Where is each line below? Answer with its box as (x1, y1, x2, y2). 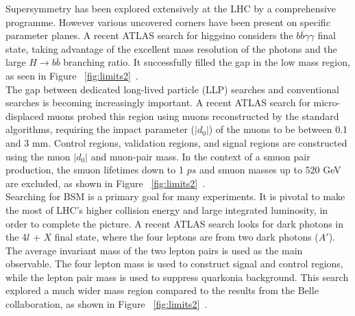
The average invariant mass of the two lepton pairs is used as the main (5, 243, 303, 257)
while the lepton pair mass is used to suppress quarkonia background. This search (5, 269, 349, 284)
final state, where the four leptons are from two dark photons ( (54, 230, 319, 244)
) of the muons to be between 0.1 (208, 122, 348, 136)
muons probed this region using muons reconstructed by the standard (47, 108, 339, 123)
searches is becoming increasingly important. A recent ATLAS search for (5, 95, 310, 110)
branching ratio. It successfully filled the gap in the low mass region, (63, 55, 350, 69)
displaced (5, 108, 45, 123)
